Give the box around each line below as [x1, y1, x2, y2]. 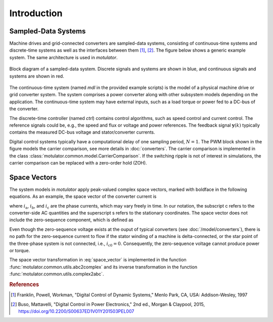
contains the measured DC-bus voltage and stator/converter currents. [9, 129, 155, 135]
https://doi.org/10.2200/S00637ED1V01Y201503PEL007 [18, 308, 134, 314]
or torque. [9, 247, 30, 253]
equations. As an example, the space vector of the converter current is [9, 193, 157, 199]
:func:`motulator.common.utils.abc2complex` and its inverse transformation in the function [9, 264, 197, 270]
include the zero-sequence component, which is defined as [9, 217, 133, 223]
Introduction [9, 8, 63, 19]
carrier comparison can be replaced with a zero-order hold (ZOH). [9, 159, 147, 166]
